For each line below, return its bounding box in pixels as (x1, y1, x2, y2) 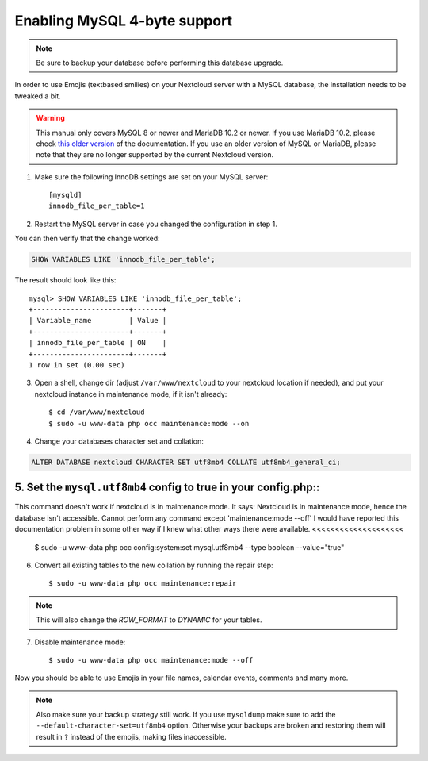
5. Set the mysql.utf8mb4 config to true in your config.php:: (14, 481, 320, 494)
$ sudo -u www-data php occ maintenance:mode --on (48, 419, 250, 428)
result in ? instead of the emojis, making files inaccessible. (36, 732, 227, 741)
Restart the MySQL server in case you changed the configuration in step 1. (34, 219, 277, 229)
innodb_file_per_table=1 (48, 202, 145, 210)
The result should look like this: (14, 275, 117, 285)
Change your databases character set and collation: (34, 436, 204, 446)
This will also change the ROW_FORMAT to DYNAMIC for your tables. (36, 615, 262, 625)
